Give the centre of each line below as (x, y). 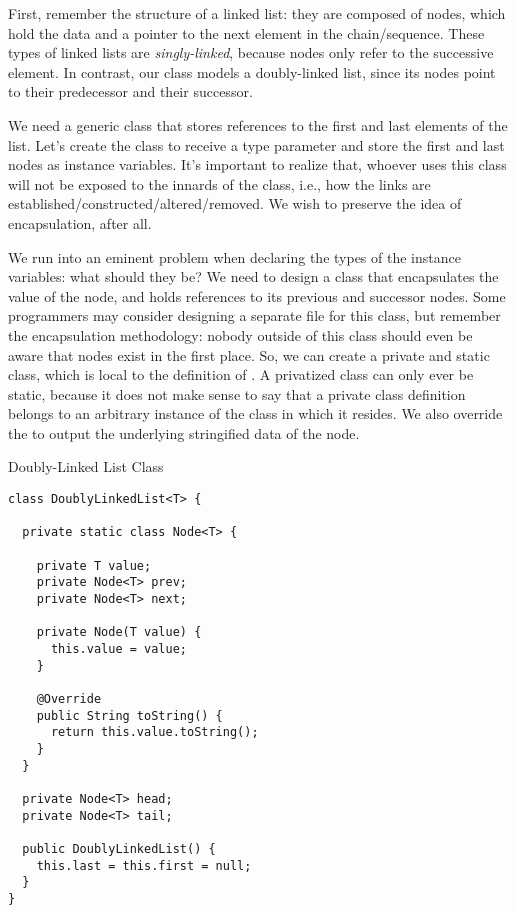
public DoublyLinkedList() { (119, 848)
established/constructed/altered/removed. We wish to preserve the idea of (235, 203)
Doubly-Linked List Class (86, 466)
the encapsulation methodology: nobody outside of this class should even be (240, 334)
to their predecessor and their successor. (130, 91)
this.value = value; (118, 648)
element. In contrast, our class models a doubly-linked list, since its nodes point (252, 71)
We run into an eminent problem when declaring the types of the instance (234, 256)
